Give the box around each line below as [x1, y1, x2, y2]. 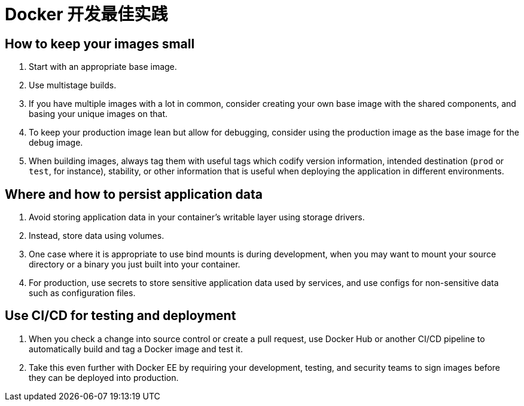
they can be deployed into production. [29, 372, 179, 383]
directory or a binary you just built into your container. [29, 259, 240, 270]
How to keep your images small [5, 36, 195, 51]
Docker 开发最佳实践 [5, 4, 168, 24]
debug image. [29, 137, 83, 148]
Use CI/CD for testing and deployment [5, 308, 236, 324]
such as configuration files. [29, 288, 136, 299]
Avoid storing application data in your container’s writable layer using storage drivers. [29, 212, 365, 223]
